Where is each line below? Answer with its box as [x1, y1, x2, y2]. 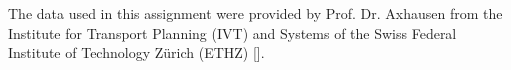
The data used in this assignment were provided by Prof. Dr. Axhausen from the [8, 3, 503, 24]
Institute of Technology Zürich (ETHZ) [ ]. [8, 42, 265, 63]
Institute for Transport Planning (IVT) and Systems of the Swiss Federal [8, 22, 457, 43]
